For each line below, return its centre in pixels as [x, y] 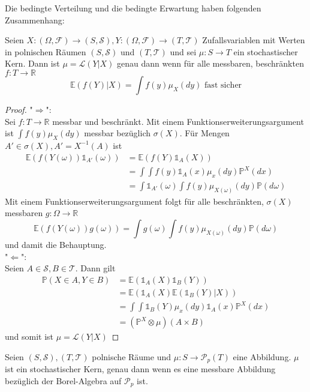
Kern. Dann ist [32, 63]
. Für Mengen [204, 133]
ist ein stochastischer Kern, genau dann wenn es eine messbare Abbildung [140, 369]
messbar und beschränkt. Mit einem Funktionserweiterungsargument [178, 121]
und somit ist [29, 336]
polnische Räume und [131, 356]
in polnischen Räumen [46, 51]
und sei [183, 51]
